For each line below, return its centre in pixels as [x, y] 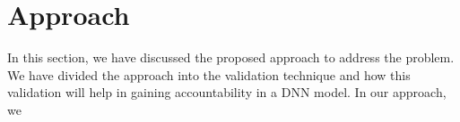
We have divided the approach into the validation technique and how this [209, 74]
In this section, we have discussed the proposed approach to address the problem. [231, 57]
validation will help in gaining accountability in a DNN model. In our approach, [227, 92]
